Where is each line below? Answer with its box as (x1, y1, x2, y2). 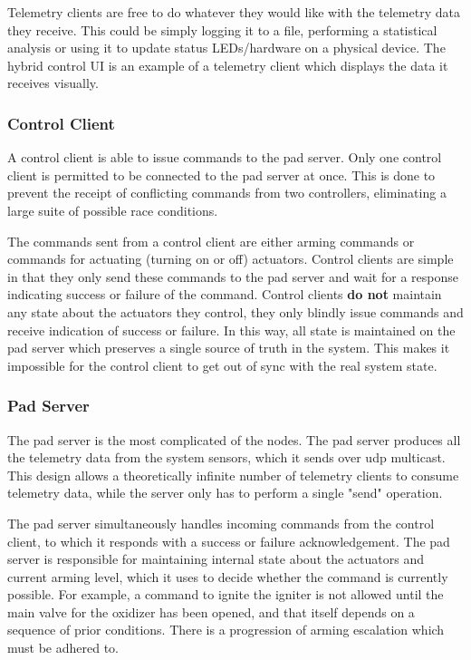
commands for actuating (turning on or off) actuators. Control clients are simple (7, 249, 454, 268)
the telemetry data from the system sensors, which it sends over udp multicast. (7, 448, 446, 467)
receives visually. (7, 73, 99, 92)
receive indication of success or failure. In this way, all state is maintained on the (7, 320, 456, 339)
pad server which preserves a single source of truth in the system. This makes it (7, 338, 450, 357)
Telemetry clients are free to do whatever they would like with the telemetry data (7, 3, 460, 21)
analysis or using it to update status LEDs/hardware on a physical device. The (7, 38, 446, 57)
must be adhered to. (7, 638, 120, 657)
